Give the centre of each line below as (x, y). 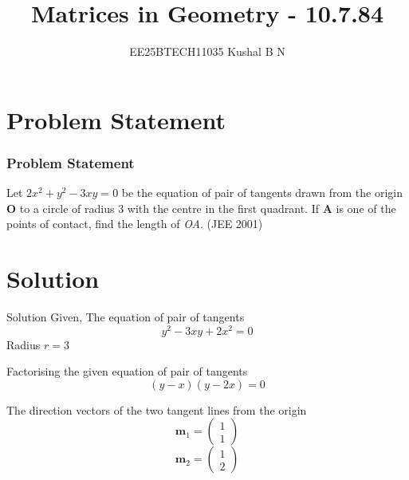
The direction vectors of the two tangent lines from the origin (157, 409)
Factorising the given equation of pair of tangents (127, 371)
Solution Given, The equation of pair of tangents (126, 317)
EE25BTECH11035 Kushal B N (207, 51)
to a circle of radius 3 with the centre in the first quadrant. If (169, 208)
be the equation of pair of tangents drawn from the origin (262, 193)
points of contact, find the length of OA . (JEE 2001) (135, 224)
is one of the (366, 208)
